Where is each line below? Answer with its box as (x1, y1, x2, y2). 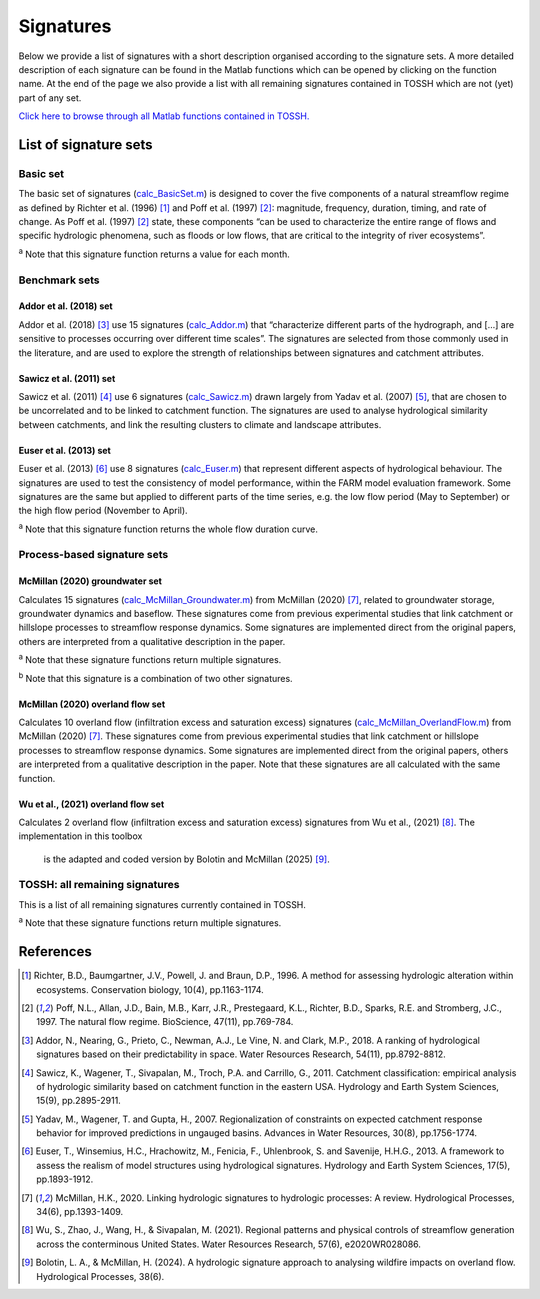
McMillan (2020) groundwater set (18, 575, 162, 587)
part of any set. (18, 91, 82, 104)
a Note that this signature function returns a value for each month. (18, 246, 290, 260)
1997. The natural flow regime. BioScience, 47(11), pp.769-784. (36, 1016, 294, 1028)
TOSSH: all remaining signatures (18, 878, 180, 892)
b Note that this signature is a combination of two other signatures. (18, 670, 294, 684)
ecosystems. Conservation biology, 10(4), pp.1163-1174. (36, 983, 264, 995)
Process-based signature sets (18, 548, 169, 562)
